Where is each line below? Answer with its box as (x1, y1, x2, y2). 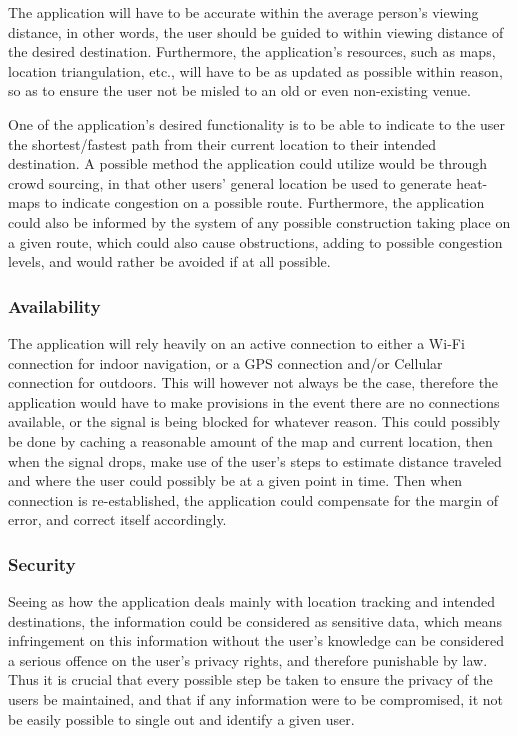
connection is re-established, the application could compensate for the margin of (8, 489, 499, 510)
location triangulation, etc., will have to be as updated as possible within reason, (8, 60, 503, 81)
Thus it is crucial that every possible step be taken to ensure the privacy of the (8, 669, 493, 690)
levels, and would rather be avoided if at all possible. (8, 251, 331, 272)
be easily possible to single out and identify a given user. (8, 708, 355, 729)
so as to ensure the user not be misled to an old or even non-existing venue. (8, 80, 471, 101)
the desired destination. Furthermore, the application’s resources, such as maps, (8, 41, 496, 62)
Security (8, 551, 76, 576)
